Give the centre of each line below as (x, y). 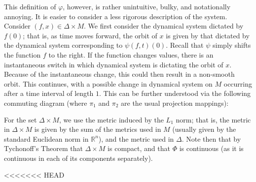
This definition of (30, 6)
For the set (20, 119)
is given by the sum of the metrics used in (98, 129)
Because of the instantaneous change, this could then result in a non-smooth (119, 74)
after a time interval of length (49, 93)
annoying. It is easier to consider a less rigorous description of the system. (116, 16)
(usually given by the (204, 129)
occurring (238, 83)
